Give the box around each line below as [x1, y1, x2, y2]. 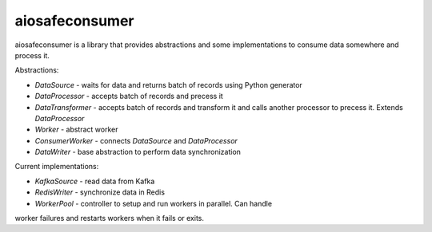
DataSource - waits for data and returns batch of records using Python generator [34, 80, 303, 89]
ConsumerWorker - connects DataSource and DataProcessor [34, 136, 238, 145]
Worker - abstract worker [34, 124, 118, 135]
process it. [14, 50, 50, 60]
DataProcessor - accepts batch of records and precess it [34, 92, 223, 101]
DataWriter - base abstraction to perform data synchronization [34, 147, 242, 157]
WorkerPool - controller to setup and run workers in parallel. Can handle [34, 199, 272, 208]
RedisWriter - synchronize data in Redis [34, 187, 166, 197]
